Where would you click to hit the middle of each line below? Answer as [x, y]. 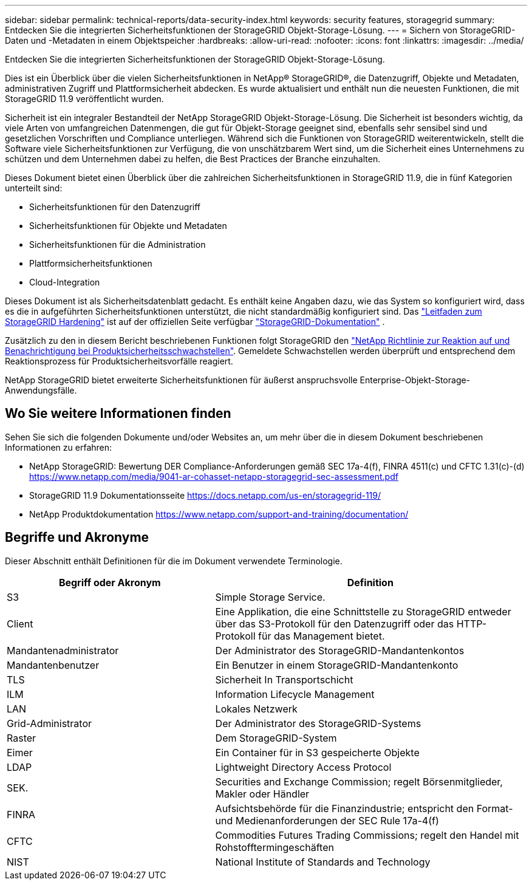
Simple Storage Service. [270, 597]
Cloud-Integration [65, 282]
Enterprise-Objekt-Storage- [415, 380]
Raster [22, 738]
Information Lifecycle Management [295, 694]
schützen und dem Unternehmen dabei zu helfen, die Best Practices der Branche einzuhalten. [193, 159]
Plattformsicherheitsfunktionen [91, 263]
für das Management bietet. [322, 636]
